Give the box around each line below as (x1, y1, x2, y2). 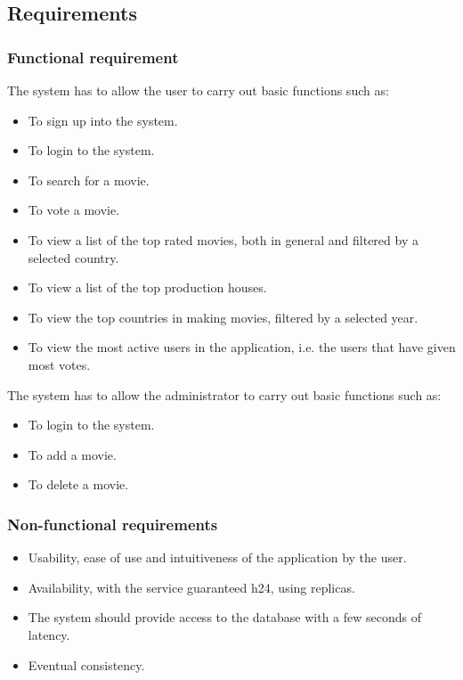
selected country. (28, 248, 119, 266)
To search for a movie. (28, 170, 150, 189)
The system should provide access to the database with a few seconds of (28, 608, 421, 627)
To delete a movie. (28, 475, 129, 494)
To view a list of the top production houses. (28, 278, 267, 297)
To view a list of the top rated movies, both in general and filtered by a (28, 230, 418, 249)
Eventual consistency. (28, 655, 145, 674)
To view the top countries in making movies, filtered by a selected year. (28, 307, 418, 326)
